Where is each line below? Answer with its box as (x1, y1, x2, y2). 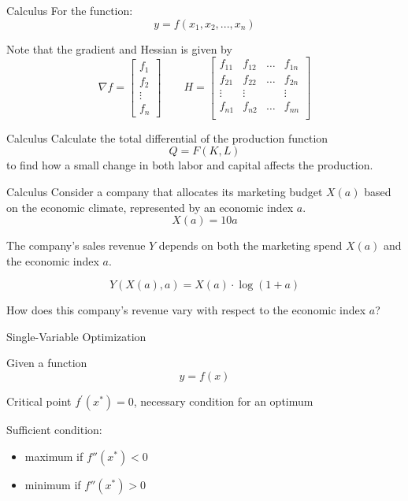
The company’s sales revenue (6, 237, 146, 254)
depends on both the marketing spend (158, 237, 343, 254)
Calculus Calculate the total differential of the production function (6, 129, 328, 146)
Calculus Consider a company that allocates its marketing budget (6, 183, 323, 199)
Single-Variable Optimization (6, 328, 147, 344)
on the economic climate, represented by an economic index (6, 199, 294, 215)
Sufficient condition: (6, 421, 102, 438)
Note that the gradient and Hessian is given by (6, 40, 232, 57)
